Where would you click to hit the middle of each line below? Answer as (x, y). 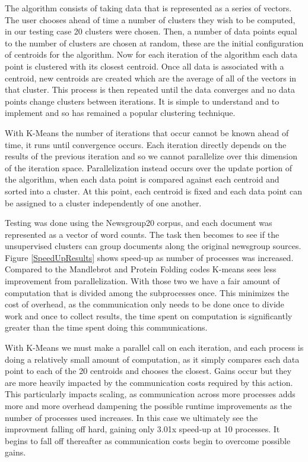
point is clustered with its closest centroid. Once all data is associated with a (145, 66)
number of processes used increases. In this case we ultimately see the (131, 417)
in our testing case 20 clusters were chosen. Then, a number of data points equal (151, 31)
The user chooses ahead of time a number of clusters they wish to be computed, (150, 19)
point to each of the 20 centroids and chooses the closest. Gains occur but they (148, 371)
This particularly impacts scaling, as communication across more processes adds (150, 394)
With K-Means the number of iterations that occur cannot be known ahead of (147, 132)
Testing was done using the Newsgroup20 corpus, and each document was (139, 223)
